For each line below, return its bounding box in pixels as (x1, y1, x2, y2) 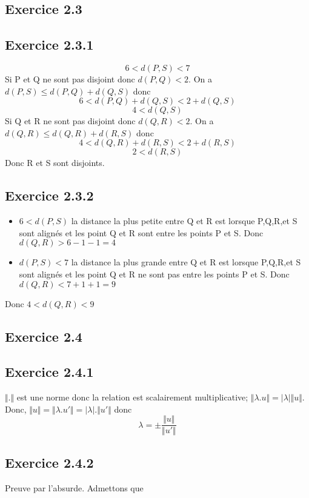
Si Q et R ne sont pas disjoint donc (5, 115, 136, 127)
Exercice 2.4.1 (5, 362, 94, 381)
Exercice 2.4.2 (5, 453, 94, 471)
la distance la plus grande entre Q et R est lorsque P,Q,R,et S (71, 256, 301, 268)
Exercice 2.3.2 (5, 186, 94, 205)
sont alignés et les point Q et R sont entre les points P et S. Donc (19, 226, 264, 239)
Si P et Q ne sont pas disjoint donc (5, 72, 135, 85)
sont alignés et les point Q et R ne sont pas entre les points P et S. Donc (19, 267, 290, 280)
